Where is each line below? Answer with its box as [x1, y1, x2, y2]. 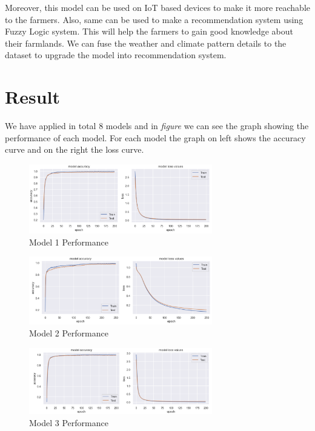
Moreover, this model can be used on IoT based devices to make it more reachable [5, 1, 310, 13]
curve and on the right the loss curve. [5, 143, 144, 156]
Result [5, 84, 60, 109]
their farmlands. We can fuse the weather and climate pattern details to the [5, 36, 287, 49]
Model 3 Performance [29, 416, 108, 429]
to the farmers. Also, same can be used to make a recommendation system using [5, 13, 303, 25]
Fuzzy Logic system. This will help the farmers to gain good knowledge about [5, 25, 293, 38]
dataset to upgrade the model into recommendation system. [5, 48, 227, 61]
